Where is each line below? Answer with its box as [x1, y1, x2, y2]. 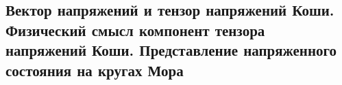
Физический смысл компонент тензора [5, 19, 265, 40]
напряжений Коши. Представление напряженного [5, 39, 337, 61]
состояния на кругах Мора [5, 59, 184, 80]
